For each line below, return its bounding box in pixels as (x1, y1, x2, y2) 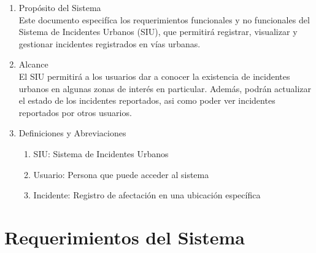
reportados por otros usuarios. (18, 106, 132, 119)
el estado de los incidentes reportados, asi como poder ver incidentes (18, 94, 276, 107)
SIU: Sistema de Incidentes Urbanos (33, 147, 169, 160)
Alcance (18, 58, 48, 71)
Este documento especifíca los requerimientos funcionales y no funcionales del (18, 13, 310, 26)
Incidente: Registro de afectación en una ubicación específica (33, 189, 261, 201)
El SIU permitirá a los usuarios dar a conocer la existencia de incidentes (18, 69, 290, 82)
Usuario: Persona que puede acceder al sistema (33, 168, 209, 181)
